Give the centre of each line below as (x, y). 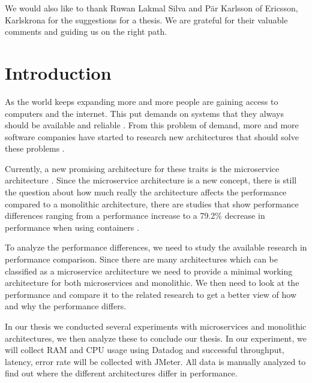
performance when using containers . (72, 227)
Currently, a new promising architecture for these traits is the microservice (142, 168)
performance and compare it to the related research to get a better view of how (151, 294)
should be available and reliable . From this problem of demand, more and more (152, 125)
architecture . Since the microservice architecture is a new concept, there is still (151, 180)
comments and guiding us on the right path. (86, 31)
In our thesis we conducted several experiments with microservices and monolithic (156, 326)
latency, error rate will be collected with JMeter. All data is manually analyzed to (155, 361)
